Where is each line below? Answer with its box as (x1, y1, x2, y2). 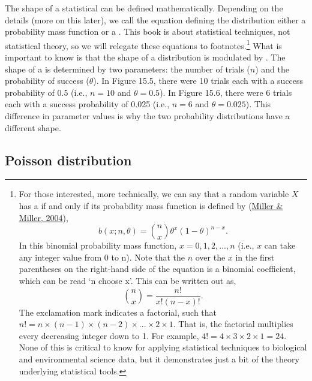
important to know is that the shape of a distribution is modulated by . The (5, 51, 286, 63)
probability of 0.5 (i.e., (5, 86, 88, 98)
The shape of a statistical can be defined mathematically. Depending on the (5, 2, 283, 14)
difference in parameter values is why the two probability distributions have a (5, 110, 290, 122)
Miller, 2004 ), (19, 211, 68, 223)
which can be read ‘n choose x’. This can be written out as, (19, 274, 236, 286)
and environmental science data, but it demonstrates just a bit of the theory (19, 352, 299, 365)
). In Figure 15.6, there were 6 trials (160, 86, 292, 98)
